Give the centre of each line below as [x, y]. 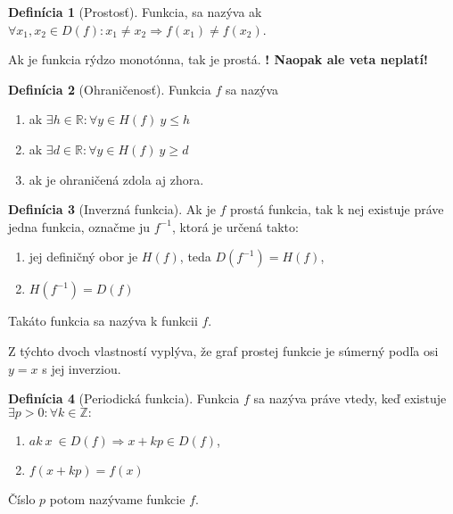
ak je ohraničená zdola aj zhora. [116, 179]
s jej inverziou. [82, 368]
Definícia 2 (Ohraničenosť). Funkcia [110, 89]
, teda [195, 257]
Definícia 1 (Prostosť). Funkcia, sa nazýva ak [135, 12]
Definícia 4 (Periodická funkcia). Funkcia [124, 398]
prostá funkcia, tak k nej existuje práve [337, 209]
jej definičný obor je [83, 257]
